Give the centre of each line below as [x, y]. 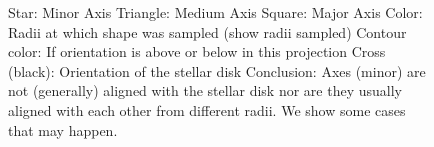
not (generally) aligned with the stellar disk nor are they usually [205, 90]
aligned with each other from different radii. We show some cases [207, 109]
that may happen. [63, 129]
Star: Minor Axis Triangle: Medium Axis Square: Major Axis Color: [215, 12]
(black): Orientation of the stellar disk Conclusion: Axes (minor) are [217, 70]
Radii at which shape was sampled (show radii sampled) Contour [207, 31]
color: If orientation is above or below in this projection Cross [197, 51]
